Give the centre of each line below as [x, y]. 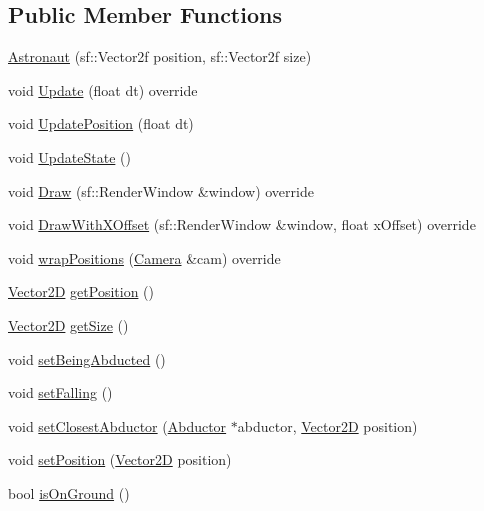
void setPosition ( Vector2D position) [120, 459]
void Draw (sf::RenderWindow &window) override [161, 190]
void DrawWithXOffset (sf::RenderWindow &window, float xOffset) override [242, 224]
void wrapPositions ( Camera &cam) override [144, 257]
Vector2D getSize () [68, 324]
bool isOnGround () [69, 492]
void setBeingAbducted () [87, 358]
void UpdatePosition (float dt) [101, 123]
